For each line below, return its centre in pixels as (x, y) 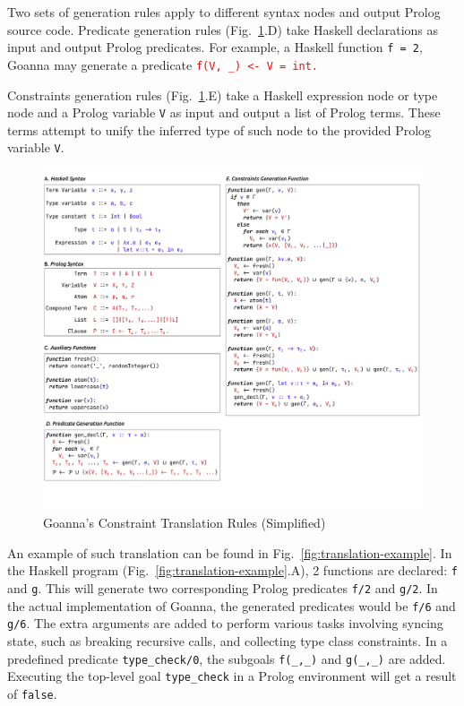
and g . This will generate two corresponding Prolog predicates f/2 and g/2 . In (223, 587)
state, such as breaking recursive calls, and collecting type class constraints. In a (228, 640)
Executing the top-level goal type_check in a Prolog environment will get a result (232, 676)
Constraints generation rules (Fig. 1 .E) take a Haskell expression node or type (223, 95)
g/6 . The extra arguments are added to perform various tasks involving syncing (225, 623)
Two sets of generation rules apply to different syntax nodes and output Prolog (224, 12)
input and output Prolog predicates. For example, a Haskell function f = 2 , (215, 47)
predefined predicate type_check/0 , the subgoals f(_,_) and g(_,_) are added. (227, 658)
